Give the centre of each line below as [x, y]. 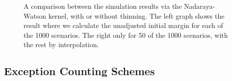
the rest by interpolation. [61, 44]
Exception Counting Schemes [79, 71]
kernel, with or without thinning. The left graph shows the [136, 15]
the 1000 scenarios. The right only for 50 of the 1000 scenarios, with [126, 35]
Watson [35, 15]
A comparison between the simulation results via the [103, 6]
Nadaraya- [200, 6]
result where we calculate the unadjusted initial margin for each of [123, 25]
